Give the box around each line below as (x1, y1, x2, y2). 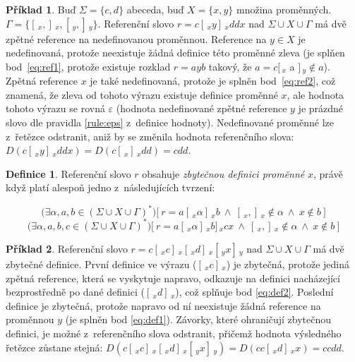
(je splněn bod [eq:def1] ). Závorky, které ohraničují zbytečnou (65, 312, 332, 327)
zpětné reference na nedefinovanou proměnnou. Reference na (6, 31, 267, 46)
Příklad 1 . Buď (6, 2, 76, 16)
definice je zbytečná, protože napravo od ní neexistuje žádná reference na (6, 298, 321, 313)
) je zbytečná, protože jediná (226, 256, 349, 271)
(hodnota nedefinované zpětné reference (116, 101, 287, 116)
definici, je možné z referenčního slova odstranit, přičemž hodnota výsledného (6, 325, 342, 340)
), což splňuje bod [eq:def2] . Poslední (175, 284, 334, 299)
